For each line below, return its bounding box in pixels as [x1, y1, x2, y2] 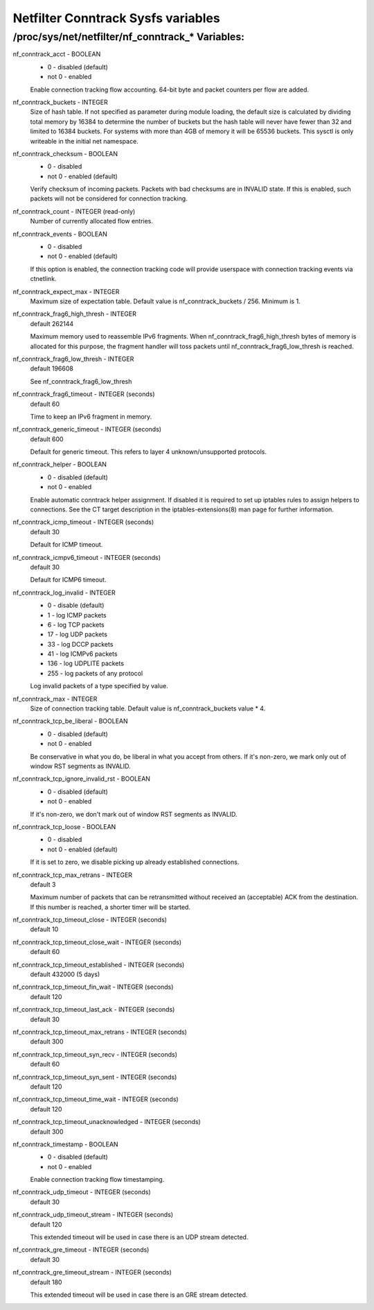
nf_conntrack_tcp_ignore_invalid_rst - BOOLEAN [12, 774, 150, 783]
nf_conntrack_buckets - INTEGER [12, 98, 108, 106]
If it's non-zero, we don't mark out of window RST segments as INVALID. [30, 810, 238, 818]
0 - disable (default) [47, 601, 105, 610]
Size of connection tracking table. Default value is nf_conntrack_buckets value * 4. [30, 704, 266, 713]
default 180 [30, 1277, 62, 1286]
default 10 [30, 925, 59, 933]
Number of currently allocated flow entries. [30, 217, 154, 226]
